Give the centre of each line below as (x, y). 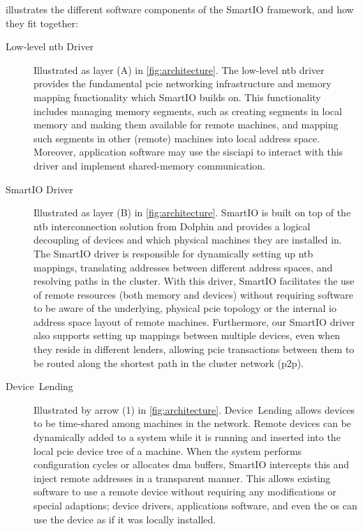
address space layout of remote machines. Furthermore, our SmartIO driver (194, 321)
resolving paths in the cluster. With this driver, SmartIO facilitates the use (194, 281)
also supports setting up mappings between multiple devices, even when (187, 335)
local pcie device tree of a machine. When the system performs (168, 450)
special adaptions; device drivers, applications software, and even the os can (195, 505)
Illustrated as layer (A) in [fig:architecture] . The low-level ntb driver (179, 69)
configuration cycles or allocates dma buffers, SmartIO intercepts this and (192, 464)
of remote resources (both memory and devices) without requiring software (193, 294)
